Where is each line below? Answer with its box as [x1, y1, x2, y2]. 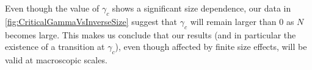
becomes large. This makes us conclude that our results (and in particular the [5, 28, 296, 41]
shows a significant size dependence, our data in [112, 2, 291, 14]
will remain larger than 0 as [190, 15, 294, 27]
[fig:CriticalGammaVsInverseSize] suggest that [5, 15, 178, 27]
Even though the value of [5, 2, 100, 14]
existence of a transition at [5, 40, 105, 53]
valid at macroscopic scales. [5, 53, 107, 66]
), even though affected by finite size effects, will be [115, 40, 307, 53]
